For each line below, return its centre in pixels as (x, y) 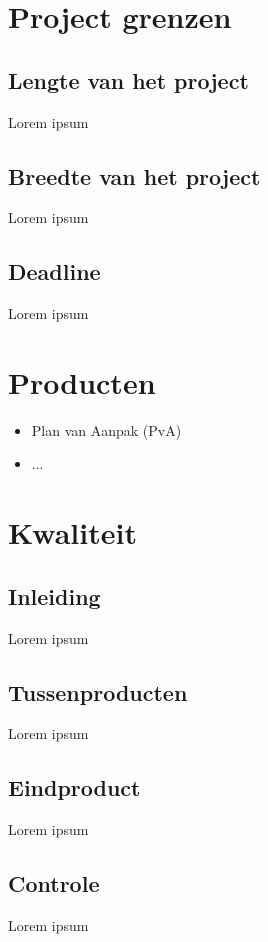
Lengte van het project (128, 79)
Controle (54, 883)
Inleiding (54, 595)
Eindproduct (74, 787)
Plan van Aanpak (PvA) (106, 429)
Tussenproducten (98, 691)
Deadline (54, 271)
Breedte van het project (134, 175)
